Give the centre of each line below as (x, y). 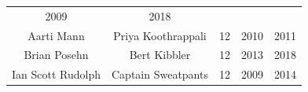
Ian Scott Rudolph (56, 74)
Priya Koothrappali (160, 35)
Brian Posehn (56, 55)
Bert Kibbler (160, 55)
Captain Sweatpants (160, 74)
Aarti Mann (56, 35)
